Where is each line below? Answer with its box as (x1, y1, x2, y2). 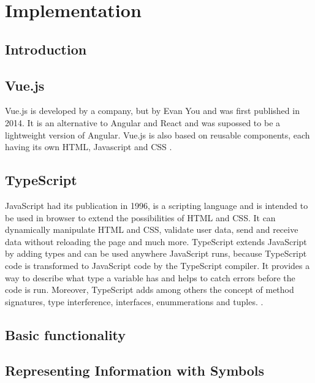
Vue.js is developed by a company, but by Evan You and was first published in (5, 104, 300, 117)
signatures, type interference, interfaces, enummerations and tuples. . (5, 295, 264, 308)
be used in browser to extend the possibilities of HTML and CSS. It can (5, 211, 276, 224)
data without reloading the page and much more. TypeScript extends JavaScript (5, 235, 307, 248)
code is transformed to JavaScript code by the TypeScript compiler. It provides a (5, 259, 310, 271)
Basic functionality (5, 325, 126, 344)
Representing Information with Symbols (5, 361, 265, 380)
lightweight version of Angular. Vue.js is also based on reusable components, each (5, 128, 310, 141)
